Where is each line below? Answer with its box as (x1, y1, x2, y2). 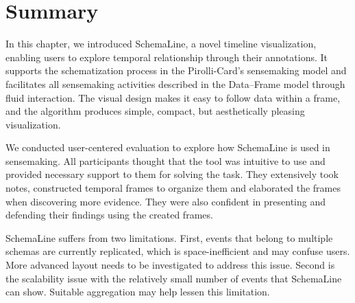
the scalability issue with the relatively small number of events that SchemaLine (5, 271, 342, 285)
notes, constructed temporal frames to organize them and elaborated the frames (5, 181, 341, 195)
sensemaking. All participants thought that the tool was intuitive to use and (5, 153, 326, 168)
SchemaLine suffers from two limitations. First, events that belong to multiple (5, 230, 333, 245)
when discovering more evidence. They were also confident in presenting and (5, 194, 326, 208)
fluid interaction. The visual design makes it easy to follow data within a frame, (5, 90, 341, 104)
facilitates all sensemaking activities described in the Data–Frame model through (5, 76, 345, 91)
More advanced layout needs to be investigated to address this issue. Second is (5, 258, 335, 272)
